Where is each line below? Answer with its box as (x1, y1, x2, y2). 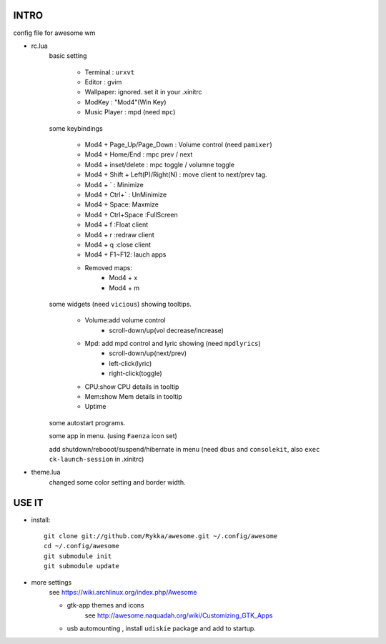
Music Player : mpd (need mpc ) (84, 108, 176, 117)
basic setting (49, 51, 87, 60)
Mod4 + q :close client (84, 240, 152, 249)
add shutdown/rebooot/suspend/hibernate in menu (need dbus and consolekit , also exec (49, 445, 320, 453)
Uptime (84, 402, 107, 411)
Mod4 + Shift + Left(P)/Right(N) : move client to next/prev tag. (84, 170, 267, 179)
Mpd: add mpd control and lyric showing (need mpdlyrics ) (84, 340, 261, 348)
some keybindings (49, 124, 103, 132)
